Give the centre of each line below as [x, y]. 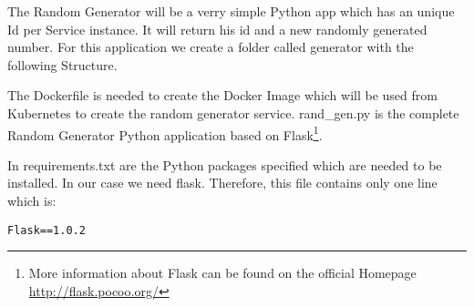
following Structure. [62, 64]
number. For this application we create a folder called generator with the [211, 47]
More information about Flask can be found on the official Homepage [222, 273]
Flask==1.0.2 [46, 230]
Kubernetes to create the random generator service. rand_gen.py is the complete [233, 113]
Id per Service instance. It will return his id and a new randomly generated [217, 29]
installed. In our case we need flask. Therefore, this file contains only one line [222, 183]
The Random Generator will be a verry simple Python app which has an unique [231, 11]
